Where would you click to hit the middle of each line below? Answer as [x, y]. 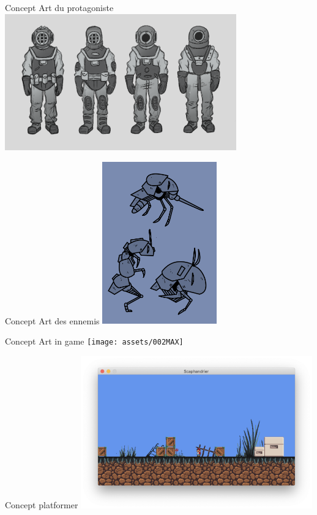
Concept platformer [42, 504]
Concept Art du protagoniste [59, 7]
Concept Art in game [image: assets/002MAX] [94, 341]
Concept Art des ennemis [52, 320]
